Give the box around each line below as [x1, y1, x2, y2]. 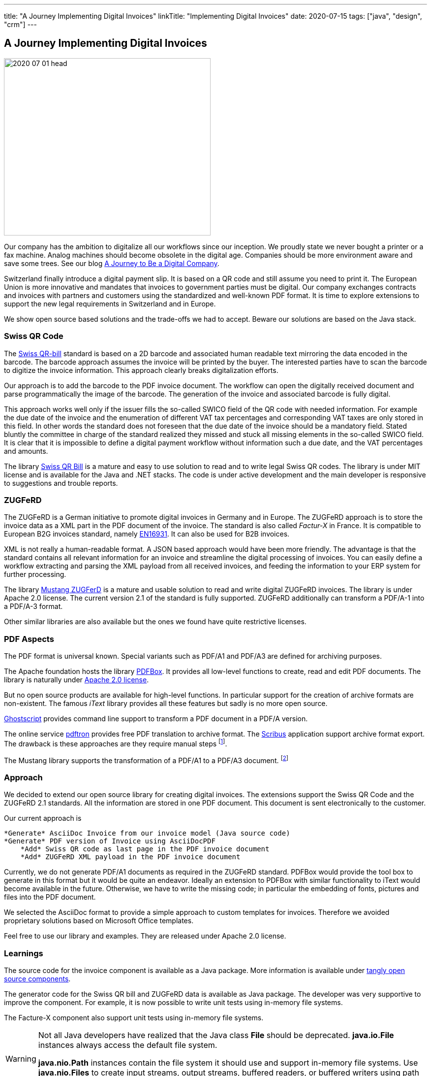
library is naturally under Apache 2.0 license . [4, 675, 149, 684]
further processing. [4, 570, 66, 579]
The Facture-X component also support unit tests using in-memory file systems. [4, 1013, 264, 1022]
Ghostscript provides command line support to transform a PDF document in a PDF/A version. [4, 714, 308, 723]
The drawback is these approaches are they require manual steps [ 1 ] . [4, 738, 227, 748]
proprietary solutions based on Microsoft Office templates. [4, 916, 194, 925]
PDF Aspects [4, 634, 54, 644]
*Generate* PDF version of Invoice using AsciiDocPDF [4, 837, 215, 845]
